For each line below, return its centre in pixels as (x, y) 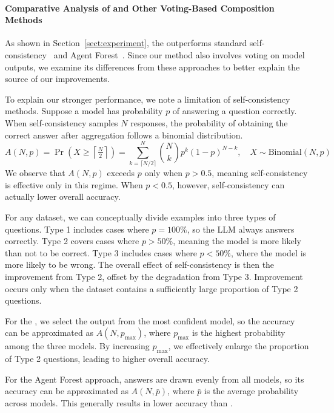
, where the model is (269, 252)
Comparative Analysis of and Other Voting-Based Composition (140, 8)
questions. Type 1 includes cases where (77, 229)
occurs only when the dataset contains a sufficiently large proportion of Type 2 (152, 288)
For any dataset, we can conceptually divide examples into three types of (140, 217)
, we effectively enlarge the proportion (239, 346)
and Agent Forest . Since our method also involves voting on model (179, 54)
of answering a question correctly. (235, 111)
